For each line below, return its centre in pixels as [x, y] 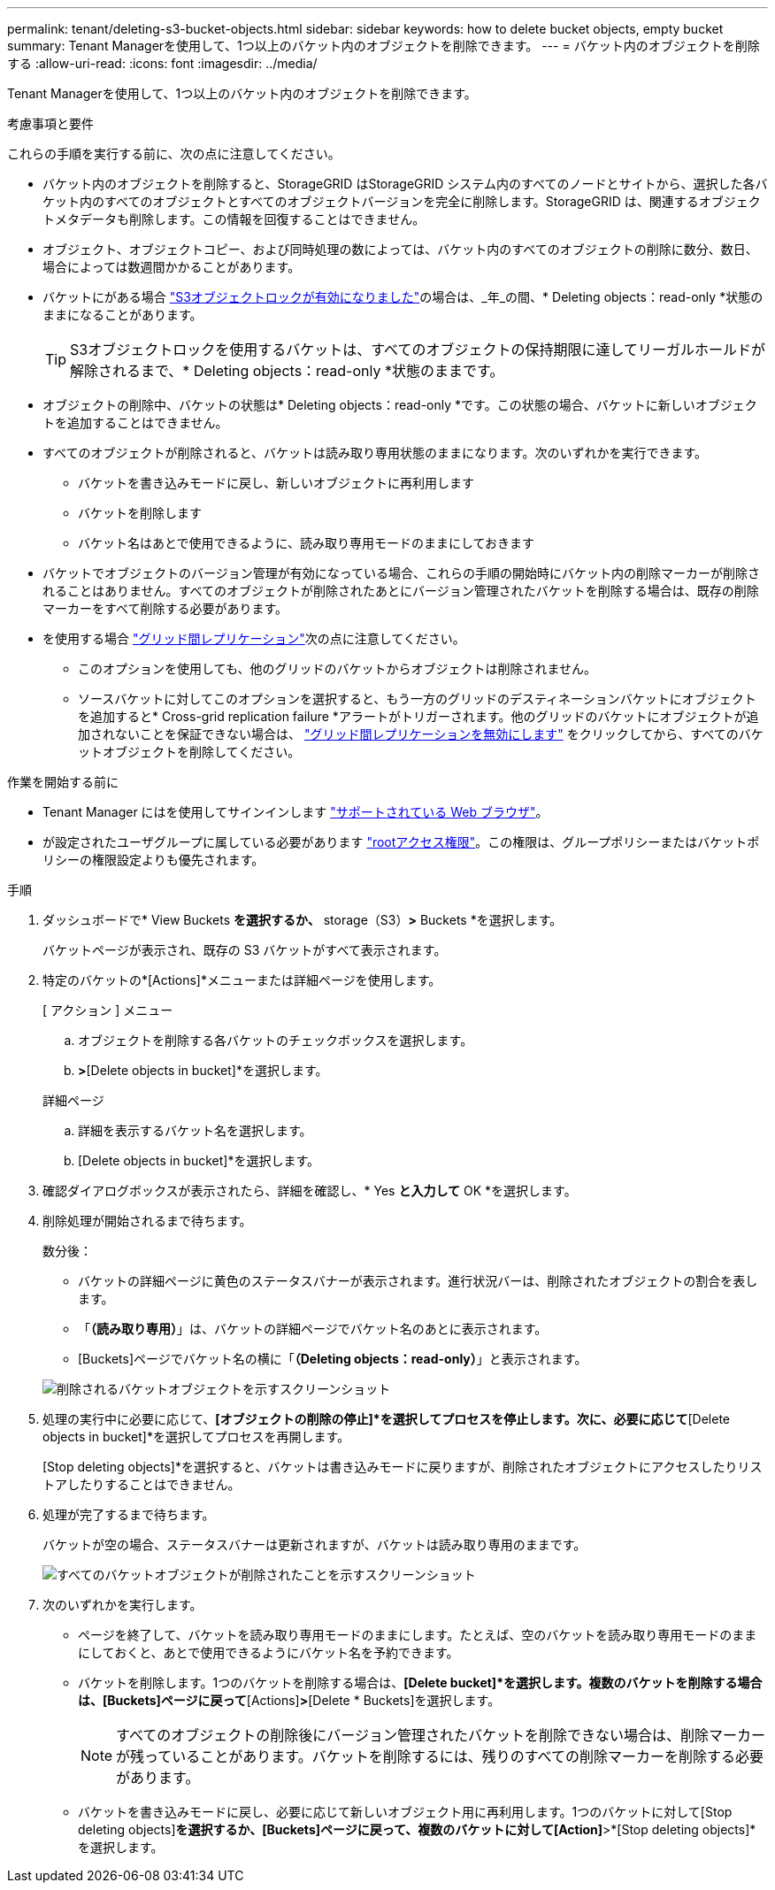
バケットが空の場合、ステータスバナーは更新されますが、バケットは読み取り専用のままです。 [315, 1544]
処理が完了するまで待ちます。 [129, 1514]
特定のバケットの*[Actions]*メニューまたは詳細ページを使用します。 [242, 980]
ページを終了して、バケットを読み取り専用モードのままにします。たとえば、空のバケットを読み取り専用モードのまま [418, 1635]
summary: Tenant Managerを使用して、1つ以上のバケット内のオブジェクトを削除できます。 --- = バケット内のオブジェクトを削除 [384, 46]
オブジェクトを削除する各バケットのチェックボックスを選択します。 [276, 1040]
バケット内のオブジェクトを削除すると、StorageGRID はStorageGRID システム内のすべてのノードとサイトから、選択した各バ [405, 184]
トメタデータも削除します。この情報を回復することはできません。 [234, 219]
